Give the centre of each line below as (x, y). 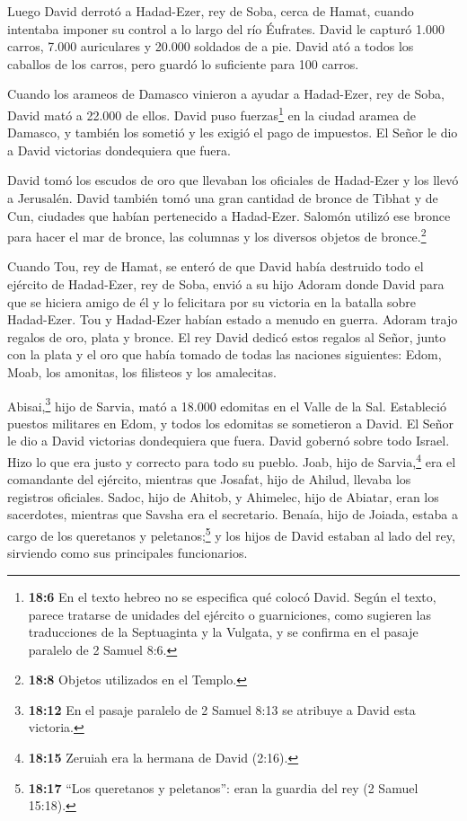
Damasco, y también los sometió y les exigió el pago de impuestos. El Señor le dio (233, 132)
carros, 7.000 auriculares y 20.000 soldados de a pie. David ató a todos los (211, 46)
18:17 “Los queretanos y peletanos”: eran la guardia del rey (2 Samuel (223, 787)
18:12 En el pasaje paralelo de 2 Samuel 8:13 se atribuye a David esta (222, 709)
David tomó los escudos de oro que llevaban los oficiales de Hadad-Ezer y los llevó (233, 180)
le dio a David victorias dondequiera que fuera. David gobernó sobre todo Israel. (229, 441)
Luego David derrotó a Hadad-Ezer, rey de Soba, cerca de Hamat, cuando (211, 11)
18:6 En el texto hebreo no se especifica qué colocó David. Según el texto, (232, 596)
